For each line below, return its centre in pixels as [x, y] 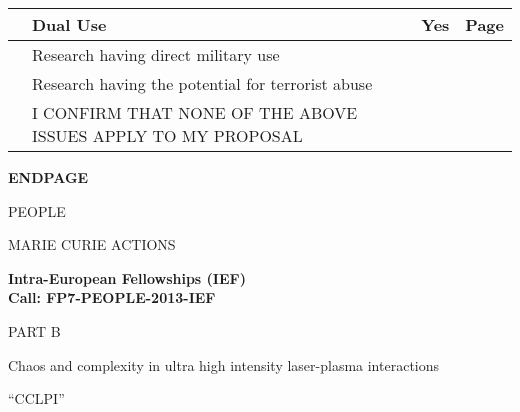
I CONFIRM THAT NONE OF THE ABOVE [195, 112]
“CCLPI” [36, 398]
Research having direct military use [156, 54]
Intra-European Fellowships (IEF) [127, 277]
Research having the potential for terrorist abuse [202, 83]
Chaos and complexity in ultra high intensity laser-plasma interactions [224, 364]
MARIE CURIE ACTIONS [92, 244]
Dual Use [69, 24]
